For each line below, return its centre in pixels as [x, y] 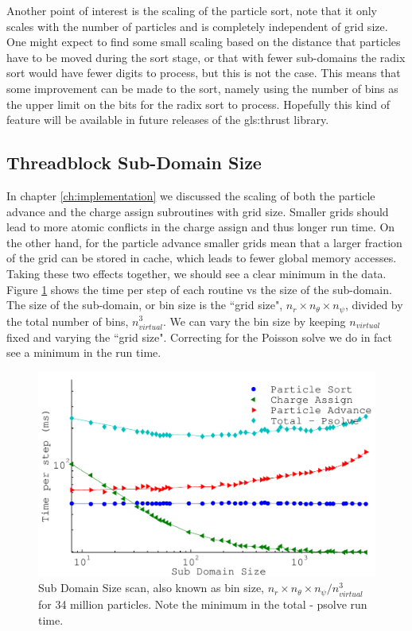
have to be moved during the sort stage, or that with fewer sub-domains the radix [206, 57]
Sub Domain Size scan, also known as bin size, [151, 588]
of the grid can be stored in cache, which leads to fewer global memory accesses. [202, 258]
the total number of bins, [68, 321]
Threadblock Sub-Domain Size [134, 163]
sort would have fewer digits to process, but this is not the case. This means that [204, 73]
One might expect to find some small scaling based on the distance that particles [204, 42]
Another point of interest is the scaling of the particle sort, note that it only [192, 10]
